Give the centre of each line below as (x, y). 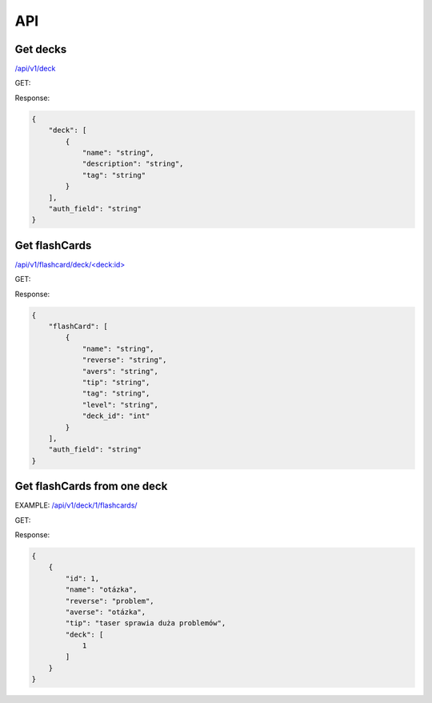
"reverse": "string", (124, 360)
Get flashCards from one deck (91, 486)
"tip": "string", (116, 382)
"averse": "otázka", (106, 612)
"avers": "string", (120, 371)
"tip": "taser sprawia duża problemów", (146, 623)
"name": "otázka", (101, 590)
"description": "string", (133, 164)
